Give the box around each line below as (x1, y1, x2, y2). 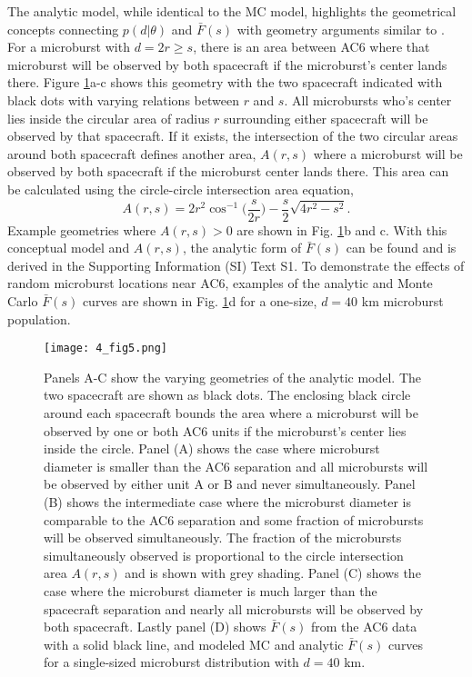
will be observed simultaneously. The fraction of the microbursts (44, 528, 402, 547)
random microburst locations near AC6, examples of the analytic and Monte (7, 274, 433, 293)
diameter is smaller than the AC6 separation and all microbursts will (44, 456, 428, 475)
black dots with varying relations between (7, 90, 239, 109)
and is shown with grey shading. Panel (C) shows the (125, 563, 421, 582)
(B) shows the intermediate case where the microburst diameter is (44, 492, 411, 511)
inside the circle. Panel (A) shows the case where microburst (44, 439, 380, 458)
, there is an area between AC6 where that (193, 37, 430, 56)
